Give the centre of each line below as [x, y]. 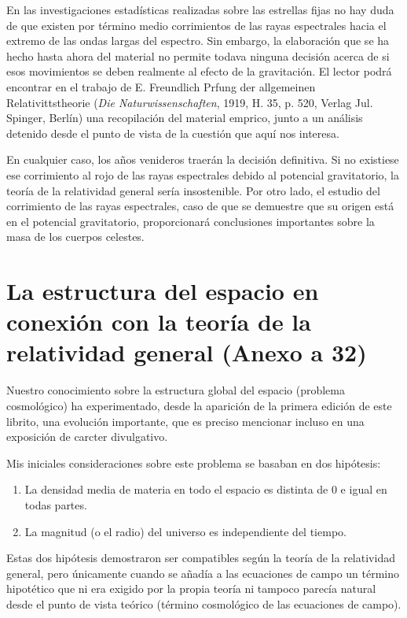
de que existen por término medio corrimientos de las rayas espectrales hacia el [196, 25]
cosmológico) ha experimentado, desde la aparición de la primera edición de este [199, 405]
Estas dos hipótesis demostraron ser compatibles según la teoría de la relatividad [201, 558]
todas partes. [56, 504]
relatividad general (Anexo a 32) [187, 352]
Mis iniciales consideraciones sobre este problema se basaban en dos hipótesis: [194, 463]
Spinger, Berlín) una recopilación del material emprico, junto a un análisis [185, 118]
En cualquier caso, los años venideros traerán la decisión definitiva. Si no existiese [203, 159]
